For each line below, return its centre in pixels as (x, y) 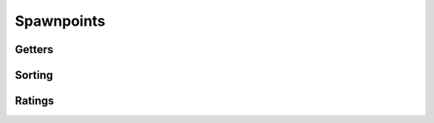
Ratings (35, 101)
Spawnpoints (60, 21)
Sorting (34, 75)
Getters (34, 49)
